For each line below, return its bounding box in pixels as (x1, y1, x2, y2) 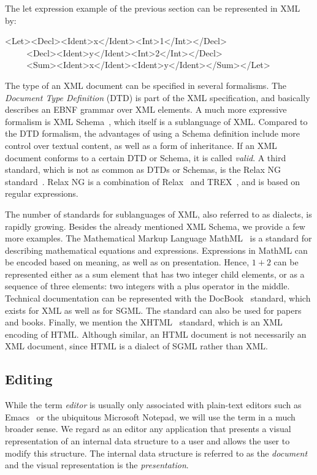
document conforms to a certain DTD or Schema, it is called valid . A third (5, 151, 286, 164)
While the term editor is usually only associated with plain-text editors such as (5, 398, 302, 411)
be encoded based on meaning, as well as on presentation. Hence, (5, 256, 250, 268)
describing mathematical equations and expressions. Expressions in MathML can (5, 243, 308, 256)
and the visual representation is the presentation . (5, 458, 189, 471)
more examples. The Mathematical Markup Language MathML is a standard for (5, 232, 312, 245)
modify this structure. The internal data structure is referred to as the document (5, 446, 308, 459)
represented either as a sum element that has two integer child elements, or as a (5, 267, 305, 280)
